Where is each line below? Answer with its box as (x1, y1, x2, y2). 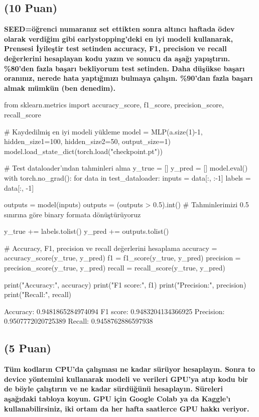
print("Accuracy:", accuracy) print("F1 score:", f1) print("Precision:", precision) (4, 279, 246, 290)
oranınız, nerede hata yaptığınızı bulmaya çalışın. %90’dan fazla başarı (4, 73, 253, 83)
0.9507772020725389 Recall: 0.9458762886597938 (4, 316, 153, 326)
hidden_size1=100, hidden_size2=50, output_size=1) (4, 136, 171, 147)
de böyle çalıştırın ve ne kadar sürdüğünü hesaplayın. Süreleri (4, 383, 223, 394)
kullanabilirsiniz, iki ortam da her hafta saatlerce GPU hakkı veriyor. (4, 403, 249, 413)
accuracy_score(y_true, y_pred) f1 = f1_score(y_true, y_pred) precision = (4, 252, 241, 263)
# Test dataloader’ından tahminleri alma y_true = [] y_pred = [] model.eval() (4, 163, 248, 173)
